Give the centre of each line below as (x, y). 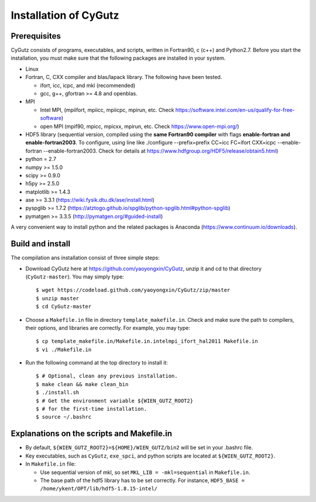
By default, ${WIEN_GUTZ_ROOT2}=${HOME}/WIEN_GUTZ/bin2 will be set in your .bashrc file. (139, 448)
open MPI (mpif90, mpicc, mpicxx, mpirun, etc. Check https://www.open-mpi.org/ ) (140, 126)
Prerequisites (36, 36)
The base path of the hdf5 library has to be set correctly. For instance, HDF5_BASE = (142, 480)
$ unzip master (58, 298)
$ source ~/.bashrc (64, 417)
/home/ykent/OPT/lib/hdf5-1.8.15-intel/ (99, 489)
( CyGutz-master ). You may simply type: (75, 276)
